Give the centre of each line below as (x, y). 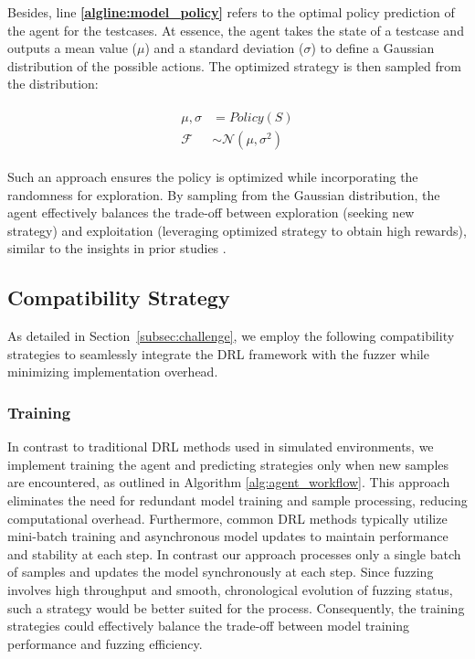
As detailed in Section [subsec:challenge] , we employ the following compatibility (231, 336)
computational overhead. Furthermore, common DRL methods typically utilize (227, 518)
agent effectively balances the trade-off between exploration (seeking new (211, 213)
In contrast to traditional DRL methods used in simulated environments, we (221, 446)
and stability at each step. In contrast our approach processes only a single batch (234, 553)
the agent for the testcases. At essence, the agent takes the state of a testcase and (236, 30)
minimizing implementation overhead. (113, 372)
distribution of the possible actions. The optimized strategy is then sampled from (234, 65)
